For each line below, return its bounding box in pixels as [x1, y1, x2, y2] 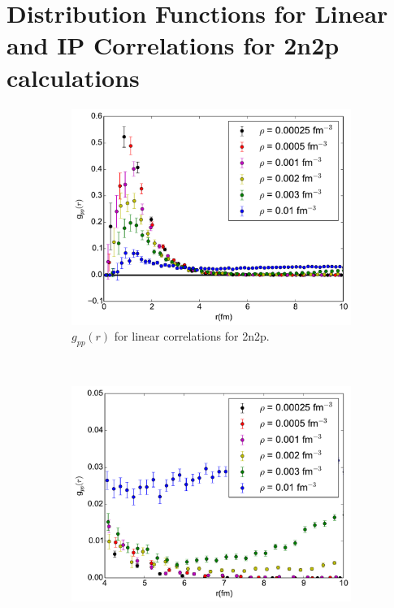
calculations [6, 60, 140, 93]
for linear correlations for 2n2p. [114, 328, 270, 345]
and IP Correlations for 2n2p [6, 28, 340, 62]
